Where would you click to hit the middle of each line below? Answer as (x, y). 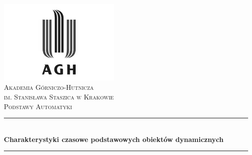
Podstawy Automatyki (38, 106)
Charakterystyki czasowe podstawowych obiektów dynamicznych (114, 139)
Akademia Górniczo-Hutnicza (49, 87)
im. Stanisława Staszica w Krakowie (59, 96)
